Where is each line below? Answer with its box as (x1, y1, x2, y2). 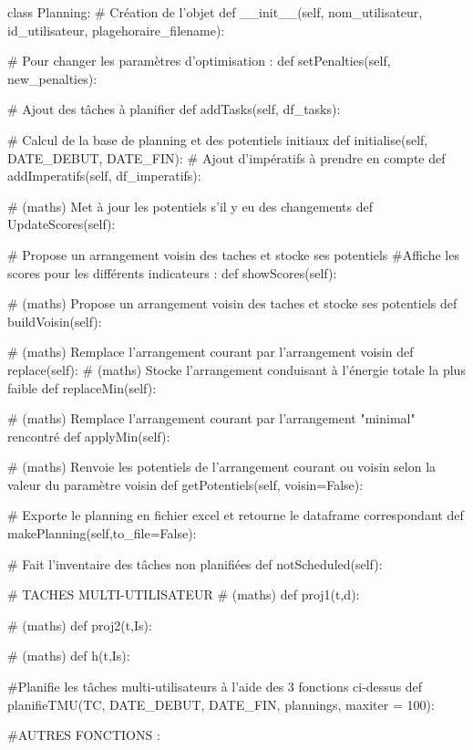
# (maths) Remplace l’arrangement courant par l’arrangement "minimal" (7, 409, 416, 428)
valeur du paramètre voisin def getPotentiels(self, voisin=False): (7, 474, 364, 494)
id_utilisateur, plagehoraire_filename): (7, 20, 225, 39)
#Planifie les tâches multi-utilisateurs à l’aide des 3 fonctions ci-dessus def (7, 677, 423, 696)
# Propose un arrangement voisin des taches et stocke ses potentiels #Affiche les (7, 245, 459, 264)
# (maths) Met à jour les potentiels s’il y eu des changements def (7, 196, 374, 215)
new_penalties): (7, 68, 98, 88)
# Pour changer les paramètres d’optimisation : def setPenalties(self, (7, 51, 391, 70)
